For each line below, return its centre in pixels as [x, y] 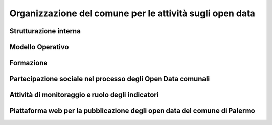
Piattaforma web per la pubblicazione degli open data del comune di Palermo [132, 111]
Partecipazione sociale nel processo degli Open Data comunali [110, 79]
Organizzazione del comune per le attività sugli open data [132, 13]
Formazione [28, 63]
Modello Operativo [39, 47]
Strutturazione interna [45, 31]
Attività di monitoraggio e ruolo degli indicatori [84, 95]
